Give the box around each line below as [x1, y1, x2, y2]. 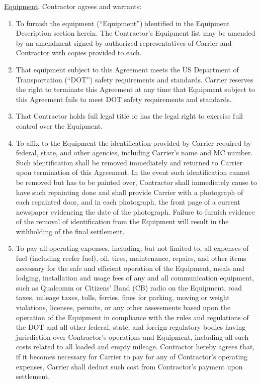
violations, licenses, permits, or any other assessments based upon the [16, 302, 231, 313]
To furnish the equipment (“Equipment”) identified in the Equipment [16, 18, 230, 28]
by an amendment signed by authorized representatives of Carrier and [16, 37, 232, 48]
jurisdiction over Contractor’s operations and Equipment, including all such [16, 331, 249, 342]
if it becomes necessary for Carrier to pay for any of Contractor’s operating [16, 351, 248, 361]
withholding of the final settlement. [16, 226, 125, 236]
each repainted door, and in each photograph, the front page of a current [16, 197, 240, 207]
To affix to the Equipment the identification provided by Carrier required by [16, 137, 251, 148]
